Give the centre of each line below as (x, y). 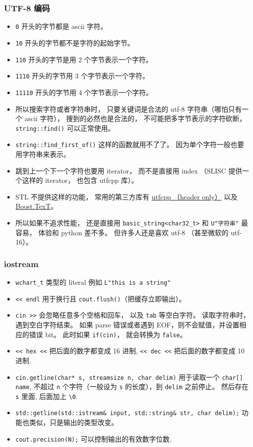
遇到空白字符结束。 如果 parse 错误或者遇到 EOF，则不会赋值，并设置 (127, 324)
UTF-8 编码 (27, 8)
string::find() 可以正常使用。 (65, 128)
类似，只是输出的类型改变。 (74, 422)
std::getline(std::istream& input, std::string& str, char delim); (127, 413)
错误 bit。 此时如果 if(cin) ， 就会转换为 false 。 (108, 334)
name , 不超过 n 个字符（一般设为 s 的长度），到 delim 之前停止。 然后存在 (132, 386)
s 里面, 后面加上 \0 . (47, 396)
